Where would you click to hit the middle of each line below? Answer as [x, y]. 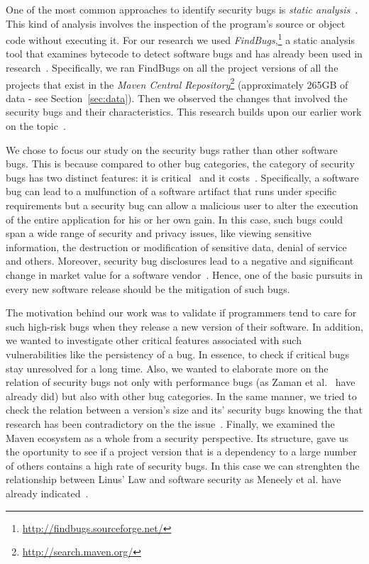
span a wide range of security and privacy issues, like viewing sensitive [159, 233]
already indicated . [47, 493]
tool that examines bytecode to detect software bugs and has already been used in [184, 54]
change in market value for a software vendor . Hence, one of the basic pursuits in [184, 275]
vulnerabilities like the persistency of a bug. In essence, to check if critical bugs [177, 354]
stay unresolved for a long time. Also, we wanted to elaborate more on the [167, 368]
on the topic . [36, 126]
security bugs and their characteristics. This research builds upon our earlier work [184, 112]
